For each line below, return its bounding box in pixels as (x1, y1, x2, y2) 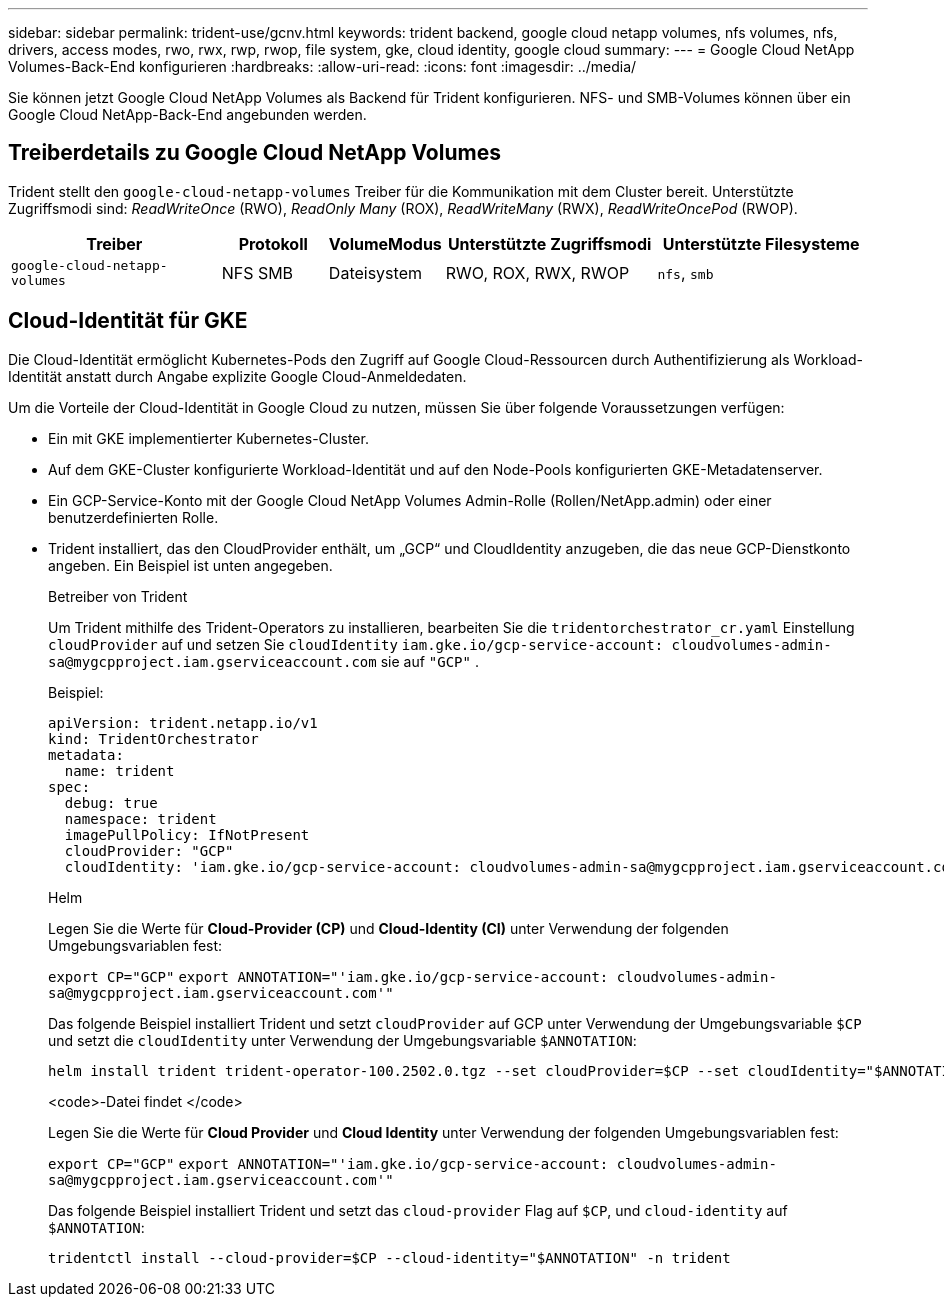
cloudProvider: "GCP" (64, 842, 234, 859)
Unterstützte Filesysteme (662, 233, 860, 254)
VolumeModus (328, 233, 442, 254)
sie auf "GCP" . (380, 652, 479, 670)
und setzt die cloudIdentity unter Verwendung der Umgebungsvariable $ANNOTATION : (48, 1031, 637, 1049)
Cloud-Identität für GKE (8, 308, 248, 334)
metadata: (48, 746, 124, 763)
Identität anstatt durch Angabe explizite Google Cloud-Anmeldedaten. (8, 367, 467, 385)
